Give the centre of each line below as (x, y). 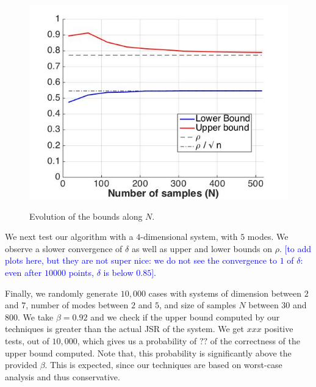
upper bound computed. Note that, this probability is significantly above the (148, 353)
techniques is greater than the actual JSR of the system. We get (124, 329)
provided (21, 365)
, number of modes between (77, 305)
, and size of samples (197, 305)
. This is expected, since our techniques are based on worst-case (163, 365)
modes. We (268, 237)
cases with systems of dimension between (225, 293)
